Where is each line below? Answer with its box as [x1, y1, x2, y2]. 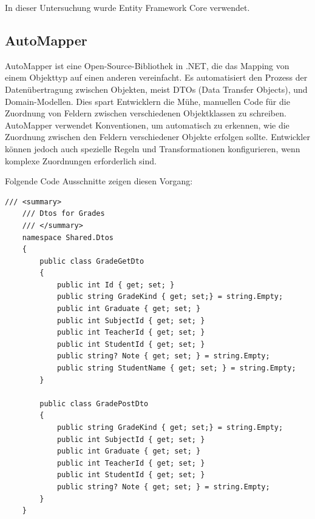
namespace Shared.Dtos [22, 233, 113, 242]
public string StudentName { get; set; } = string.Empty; [56, 364, 296, 373]
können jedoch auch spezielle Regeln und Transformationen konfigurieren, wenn [5, 142, 300, 155]
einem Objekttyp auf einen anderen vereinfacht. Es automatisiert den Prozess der [5, 71, 308, 84]
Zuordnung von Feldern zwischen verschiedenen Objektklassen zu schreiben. [5, 107, 286, 119]
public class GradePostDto [39, 399, 149, 408]
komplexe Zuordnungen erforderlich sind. [5, 154, 157, 167]
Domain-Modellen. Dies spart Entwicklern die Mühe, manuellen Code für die [5, 95, 290, 107]
